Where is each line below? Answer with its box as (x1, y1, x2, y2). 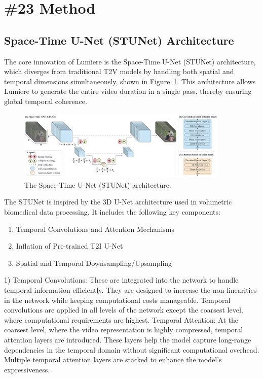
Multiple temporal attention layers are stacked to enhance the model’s (4, 354, 222, 365)
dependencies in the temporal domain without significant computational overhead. (4, 344, 259, 355)
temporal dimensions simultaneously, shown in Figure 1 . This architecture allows (4, 76, 256, 86)
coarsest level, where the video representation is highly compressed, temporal (4, 324, 243, 335)
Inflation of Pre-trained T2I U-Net (16, 240, 123, 251)
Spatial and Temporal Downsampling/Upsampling (16, 257, 172, 268)
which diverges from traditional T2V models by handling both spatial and (4, 66, 234, 77)
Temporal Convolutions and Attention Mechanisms (16, 223, 174, 234)
